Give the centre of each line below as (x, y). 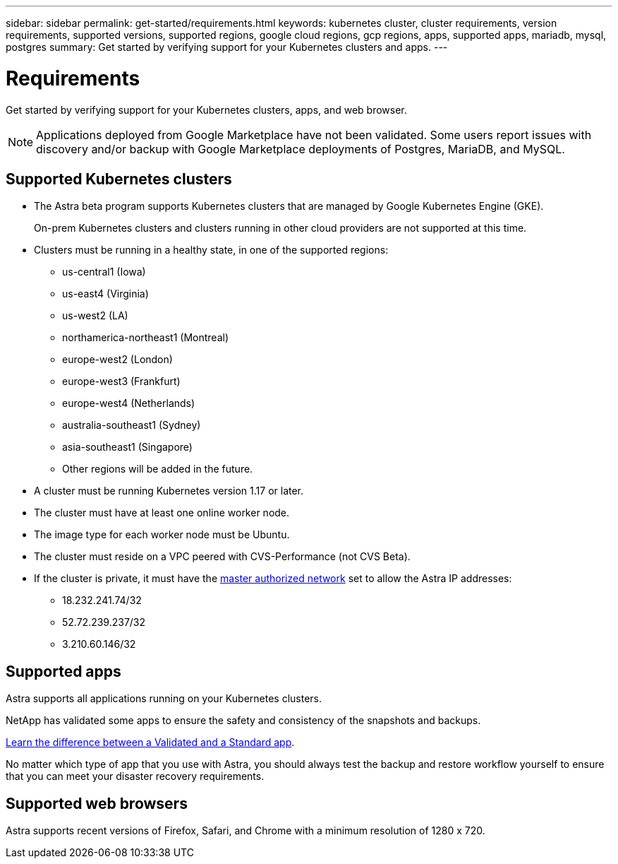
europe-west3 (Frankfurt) (121, 381)
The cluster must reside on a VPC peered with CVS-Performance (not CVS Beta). (222, 557)
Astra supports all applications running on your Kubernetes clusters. (164, 699)
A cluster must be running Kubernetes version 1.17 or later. (169, 491)
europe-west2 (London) (117, 360)
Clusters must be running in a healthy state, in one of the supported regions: (211, 250)
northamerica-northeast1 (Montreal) (146, 338)
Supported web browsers (97, 803)
